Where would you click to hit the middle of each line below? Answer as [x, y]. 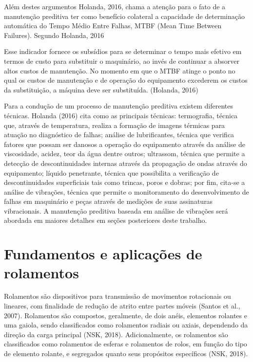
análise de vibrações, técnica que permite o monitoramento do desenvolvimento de [126, 191]
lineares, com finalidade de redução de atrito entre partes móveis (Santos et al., [122, 305]
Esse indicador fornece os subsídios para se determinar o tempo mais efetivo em [123, 51]
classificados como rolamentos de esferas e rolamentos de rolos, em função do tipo [126, 344]
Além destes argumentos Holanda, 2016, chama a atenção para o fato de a [115, 6]
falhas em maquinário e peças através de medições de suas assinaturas [108, 201]
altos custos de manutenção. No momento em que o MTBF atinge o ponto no [120, 70]
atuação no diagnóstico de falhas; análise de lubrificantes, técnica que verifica [119, 135]
